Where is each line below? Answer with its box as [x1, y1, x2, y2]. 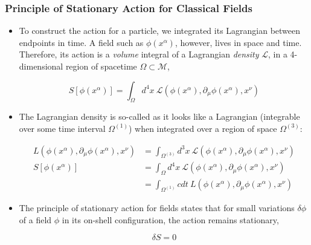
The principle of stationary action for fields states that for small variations [19, 201, 295, 214]
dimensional [19, 60, 63, 72]
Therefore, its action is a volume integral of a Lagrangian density [19, 48, 259, 60]
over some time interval [19, 122, 106, 134]
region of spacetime [65, 60, 137, 72]
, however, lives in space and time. [175, 36, 302, 48]
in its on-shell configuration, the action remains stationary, [62, 213, 279, 226]
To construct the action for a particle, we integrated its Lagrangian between [19, 24, 301, 37]
